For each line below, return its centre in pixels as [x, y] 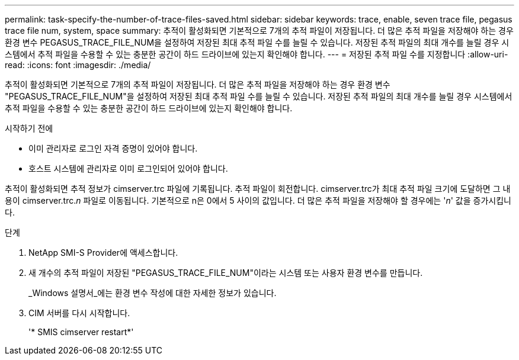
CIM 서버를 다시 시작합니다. [79, 313]
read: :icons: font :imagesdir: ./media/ [78, 65]
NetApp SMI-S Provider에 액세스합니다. [103, 253]
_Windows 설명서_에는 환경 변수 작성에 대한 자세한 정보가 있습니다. [153, 293]
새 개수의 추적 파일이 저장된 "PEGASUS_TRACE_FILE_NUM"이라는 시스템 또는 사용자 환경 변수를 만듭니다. [226, 273]
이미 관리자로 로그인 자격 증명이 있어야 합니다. [113, 148]
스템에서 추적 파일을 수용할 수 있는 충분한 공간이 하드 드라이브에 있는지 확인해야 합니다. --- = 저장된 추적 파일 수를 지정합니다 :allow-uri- [257, 54]
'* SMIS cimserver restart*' [81, 332]
